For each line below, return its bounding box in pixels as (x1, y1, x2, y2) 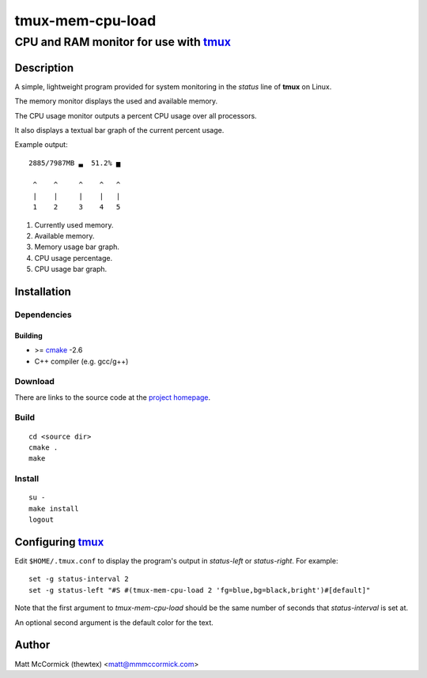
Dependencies (14, 309, 73, 320)
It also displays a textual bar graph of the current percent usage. (14, 125, 225, 134)
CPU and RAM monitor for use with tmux (14, 35, 231, 49)
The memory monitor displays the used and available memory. (14, 96, 218, 106)
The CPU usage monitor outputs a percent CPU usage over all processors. (14, 111, 257, 120)
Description (14, 61, 74, 74)
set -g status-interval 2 (28, 574, 130, 584)
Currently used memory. (34, 220, 114, 229)
